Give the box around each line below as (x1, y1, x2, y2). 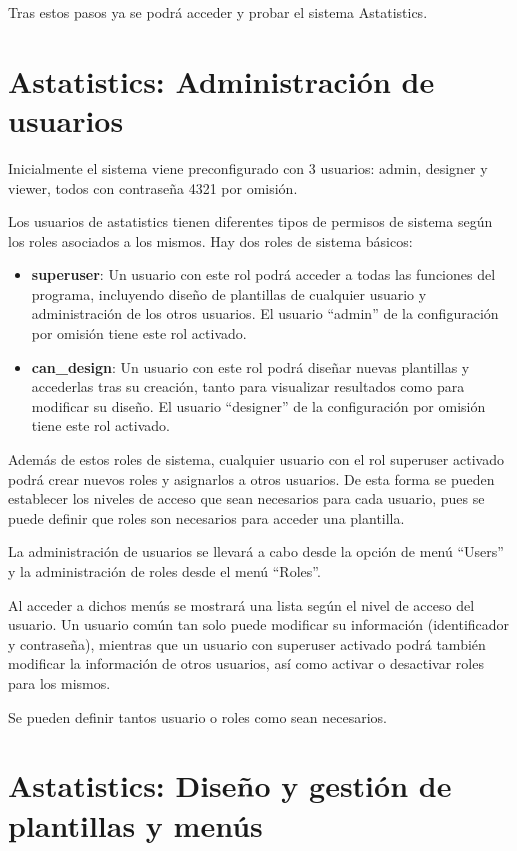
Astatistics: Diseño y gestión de (8, 765, 452, 806)
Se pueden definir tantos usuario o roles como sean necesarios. (8, 706, 387, 727)
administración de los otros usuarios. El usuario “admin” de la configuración (31, 303, 499, 324)
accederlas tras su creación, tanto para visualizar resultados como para (31, 376, 465, 397)
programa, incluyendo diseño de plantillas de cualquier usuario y (31, 283, 427, 304)
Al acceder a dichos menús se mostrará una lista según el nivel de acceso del (8, 594, 475, 615)
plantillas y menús (8, 804, 263, 845)
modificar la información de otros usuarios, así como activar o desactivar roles (8, 653, 484, 674)
